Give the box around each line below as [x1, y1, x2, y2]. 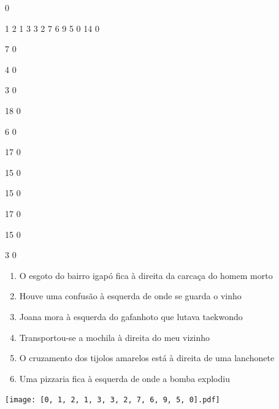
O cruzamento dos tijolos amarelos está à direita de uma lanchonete [19, 351, 275, 364]
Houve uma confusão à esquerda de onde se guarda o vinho [19, 289, 242, 302]
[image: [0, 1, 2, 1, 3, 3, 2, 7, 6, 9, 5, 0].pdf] [5, 396, 220, 405]
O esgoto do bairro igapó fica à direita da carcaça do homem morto [19, 269, 273, 281]
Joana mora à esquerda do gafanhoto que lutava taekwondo [19, 310, 243, 323]
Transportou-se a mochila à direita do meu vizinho [19, 331, 210, 343]
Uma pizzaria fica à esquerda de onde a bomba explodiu [19, 372, 230, 384]
